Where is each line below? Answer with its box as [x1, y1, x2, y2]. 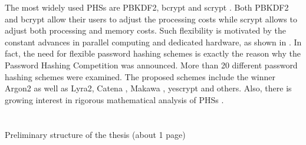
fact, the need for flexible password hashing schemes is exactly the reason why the [5, 47, 301, 60]
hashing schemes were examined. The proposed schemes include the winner [5, 70, 276, 83]
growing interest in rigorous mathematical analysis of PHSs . [5, 93, 224, 106]
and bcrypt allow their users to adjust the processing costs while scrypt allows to [5, 12, 297, 25]
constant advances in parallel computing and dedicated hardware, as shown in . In [5, 35, 302, 48]
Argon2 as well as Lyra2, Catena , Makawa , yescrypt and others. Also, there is [5, 82, 292, 94]
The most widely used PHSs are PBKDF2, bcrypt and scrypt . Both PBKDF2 [5, 1, 289, 13]
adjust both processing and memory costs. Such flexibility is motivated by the [5, 24, 286, 37]
